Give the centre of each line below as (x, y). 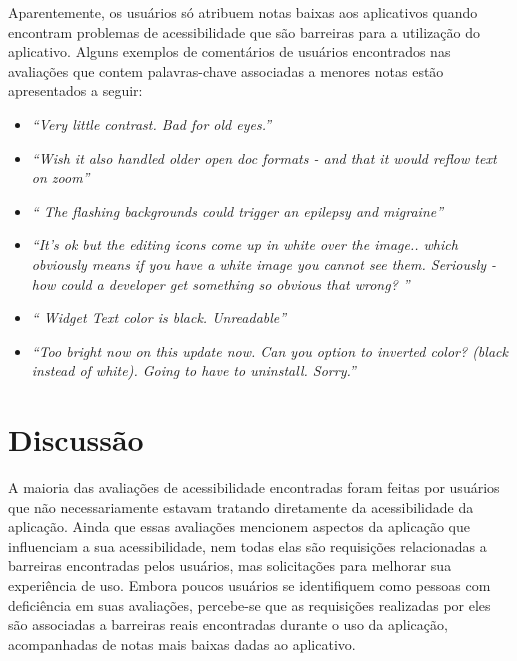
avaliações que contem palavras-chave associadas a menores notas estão (226, 70)
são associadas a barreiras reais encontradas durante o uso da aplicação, (228, 624)
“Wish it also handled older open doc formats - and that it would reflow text (264, 157)
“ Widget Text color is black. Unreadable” (159, 317)
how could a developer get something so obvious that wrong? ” (220, 283)
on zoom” (60, 177)
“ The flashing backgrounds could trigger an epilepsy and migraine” (237, 210)
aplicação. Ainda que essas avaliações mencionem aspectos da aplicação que (239, 526)
